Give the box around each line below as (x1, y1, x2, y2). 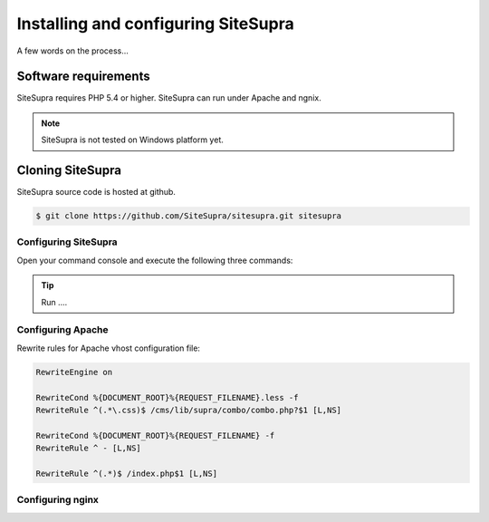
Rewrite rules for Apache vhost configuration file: (16, 343, 201, 353)
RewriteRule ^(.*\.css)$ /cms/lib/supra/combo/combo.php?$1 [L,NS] (35, 404, 342, 415)
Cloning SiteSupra (16, 163, 122, 179)
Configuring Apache (16, 324, 109, 336)
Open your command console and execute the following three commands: (16, 255, 293, 266)
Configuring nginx (16, 494, 100, 507)
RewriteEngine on (35, 367, 113, 377)
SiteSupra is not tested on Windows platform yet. (41, 134, 224, 145)
